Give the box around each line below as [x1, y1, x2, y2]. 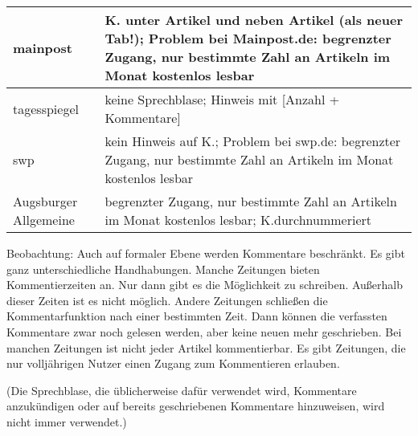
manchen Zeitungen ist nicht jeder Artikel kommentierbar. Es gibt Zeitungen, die [6, 339, 406, 356]
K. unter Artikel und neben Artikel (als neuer [104, 10, 404, 29]
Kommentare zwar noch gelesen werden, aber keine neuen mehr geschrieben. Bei [6, 323, 402, 340]
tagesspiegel [13, 99, 79, 118]
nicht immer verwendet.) [6, 413, 127, 430]
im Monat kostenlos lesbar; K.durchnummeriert [104, 210, 372, 229]
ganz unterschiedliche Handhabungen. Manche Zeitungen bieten [6, 260, 320, 277]
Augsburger [13, 192, 78, 210]
